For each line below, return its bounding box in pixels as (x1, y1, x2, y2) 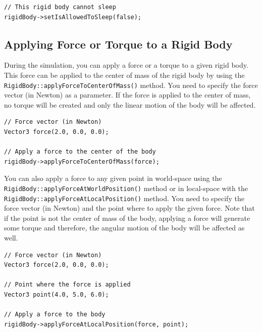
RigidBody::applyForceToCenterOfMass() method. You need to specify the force (4, 79, 258, 90)
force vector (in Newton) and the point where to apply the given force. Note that (4, 203, 255, 213)
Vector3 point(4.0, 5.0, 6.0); (4, 291, 109, 299)
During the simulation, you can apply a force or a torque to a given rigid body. (4, 60, 248, 70)
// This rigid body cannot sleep (4, 4, 116, 11)
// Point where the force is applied (4, 281, 131, 289)
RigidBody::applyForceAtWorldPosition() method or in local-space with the (4, 182, 248, 193)
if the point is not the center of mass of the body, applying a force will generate (4, 212, 250, 223)
